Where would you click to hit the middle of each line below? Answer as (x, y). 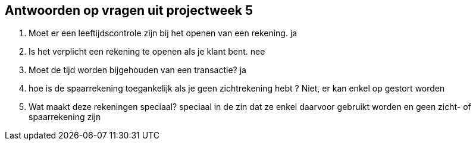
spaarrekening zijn (65, 117)
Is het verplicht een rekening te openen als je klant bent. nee (147, 52)
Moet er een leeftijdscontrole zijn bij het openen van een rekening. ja (163, 33)
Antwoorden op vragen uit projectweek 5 (129, 10)
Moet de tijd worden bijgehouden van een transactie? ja (137, 70)
